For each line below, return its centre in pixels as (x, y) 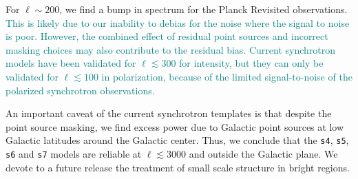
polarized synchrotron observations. (80, 90)
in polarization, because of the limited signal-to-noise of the (227, 76)
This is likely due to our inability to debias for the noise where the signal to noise (178, 22)
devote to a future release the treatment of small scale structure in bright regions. (178, 167)
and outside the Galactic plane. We (263, 154)
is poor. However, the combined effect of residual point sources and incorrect (167, 36)
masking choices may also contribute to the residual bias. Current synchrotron (171, 49)
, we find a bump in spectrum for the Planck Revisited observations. (203, 9)
